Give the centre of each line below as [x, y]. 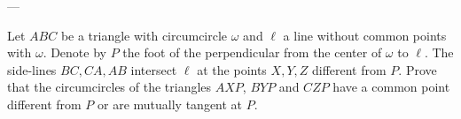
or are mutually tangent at [170, 104]
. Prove [418, 69]
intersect [154, 69]
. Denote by [74, 52]
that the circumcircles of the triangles [109, 87]
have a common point [391, 87]
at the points [232, 69]
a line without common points [365, 35]
